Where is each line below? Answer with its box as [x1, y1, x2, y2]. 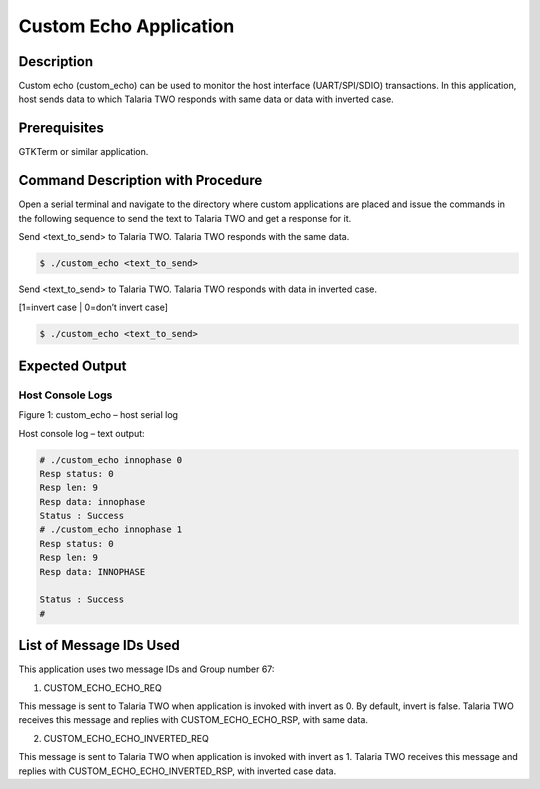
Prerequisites [18, 120, 104, 137]
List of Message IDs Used [18, 637, 180, 654]
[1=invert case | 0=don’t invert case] [18, 301, 169, 314]
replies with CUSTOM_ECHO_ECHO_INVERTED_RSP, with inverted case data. [18, 765, 337, 777]
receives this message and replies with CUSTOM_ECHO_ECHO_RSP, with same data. [18, 714, 369, 726]
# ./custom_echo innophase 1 [39, 524, 183, 535]
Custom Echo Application [18, 15, 235, 37]
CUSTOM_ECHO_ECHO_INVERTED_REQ [43, 732, 209, 744]
